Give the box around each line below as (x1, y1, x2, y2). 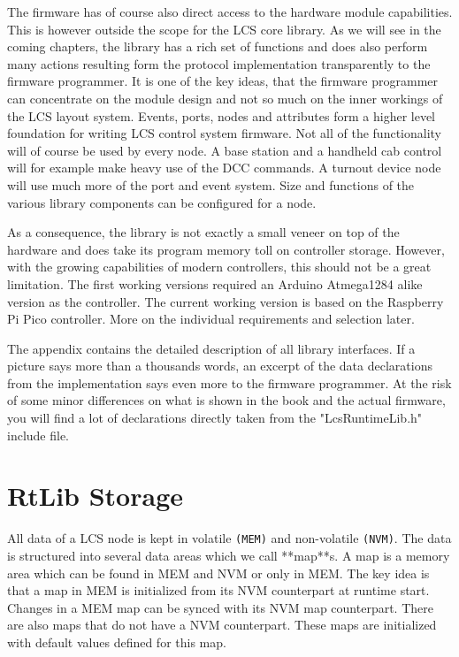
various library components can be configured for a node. (7, 193, 317, 211)
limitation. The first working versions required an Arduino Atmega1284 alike (7, 274, 423, 293)
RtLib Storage (7, 477, 183, 514)
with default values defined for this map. (7, 633, 226, 651)
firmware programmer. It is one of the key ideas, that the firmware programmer (7, 72, 439, 90)
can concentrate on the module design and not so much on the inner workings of (7, 88, 443, 107)
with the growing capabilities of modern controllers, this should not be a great (7, 257, 432, 276)
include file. (7, 425, 70, 444)
